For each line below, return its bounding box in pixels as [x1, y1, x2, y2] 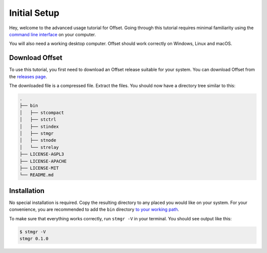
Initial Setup [9, 7, 59, 18]
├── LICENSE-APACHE [19, 158, 67, 164]
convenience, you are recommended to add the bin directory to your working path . [9, 206, 179, 212]
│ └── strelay [19, 144, 59, 150]
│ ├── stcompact [19, 109, 64, 115]
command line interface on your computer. [9, 31, 96, 37]
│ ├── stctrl [19, 117, 56, 122]
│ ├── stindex [19, 124, 59, 129]
